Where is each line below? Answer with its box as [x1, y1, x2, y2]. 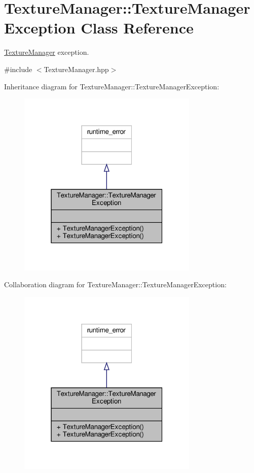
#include [4, 63, 32, 74]
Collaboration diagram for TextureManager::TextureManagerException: [4, 279, 227, 290]
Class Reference [81, 17, 194, 38]
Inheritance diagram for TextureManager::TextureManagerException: [4, 81, 220, 91]
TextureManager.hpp [44, 63, 109, 74]
